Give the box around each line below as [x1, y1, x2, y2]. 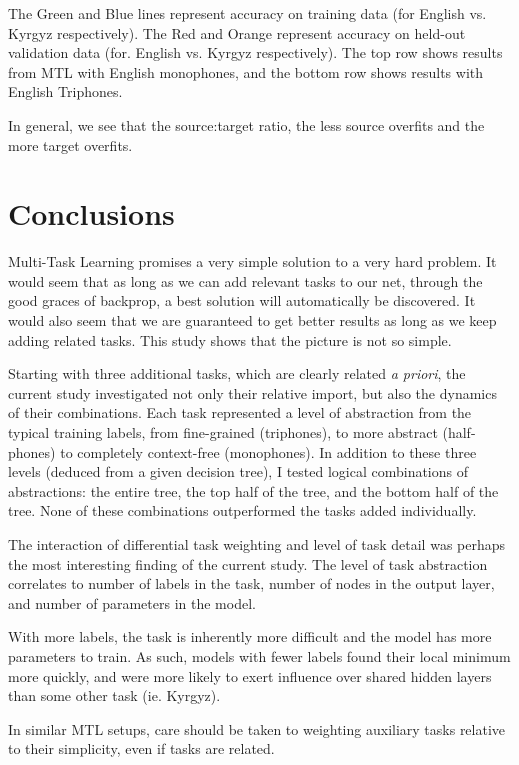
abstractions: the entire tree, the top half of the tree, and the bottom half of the [8, 480, 499, 501]
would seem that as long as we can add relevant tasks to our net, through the [8, 270, 483, 291]
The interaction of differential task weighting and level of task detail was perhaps [8, 534, 506, 554]
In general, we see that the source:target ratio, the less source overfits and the [8, 114, 485, 135]
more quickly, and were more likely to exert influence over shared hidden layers [8, 665, 492, 686]
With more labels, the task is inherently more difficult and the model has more [8, 626, 492, 647]
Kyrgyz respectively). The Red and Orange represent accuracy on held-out [8, 22, 466, 43]
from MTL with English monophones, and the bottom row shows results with [8, 61, 484, 82]
